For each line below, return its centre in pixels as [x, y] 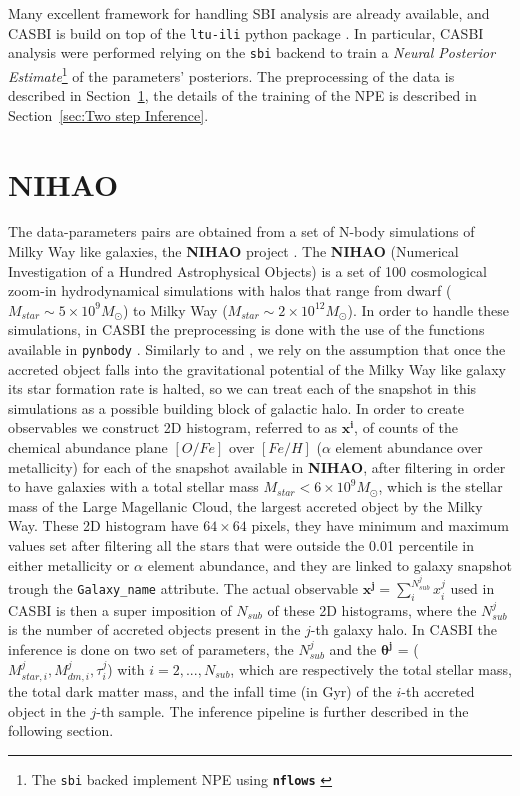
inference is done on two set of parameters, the [151, 649]
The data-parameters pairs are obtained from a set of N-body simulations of [241, 231]
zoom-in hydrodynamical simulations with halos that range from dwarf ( [230, 290]
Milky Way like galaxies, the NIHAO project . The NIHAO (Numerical [233, 251]
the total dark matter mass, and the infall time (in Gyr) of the [200, 691]
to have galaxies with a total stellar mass [133, 486]
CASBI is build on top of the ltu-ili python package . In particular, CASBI [246, 32]
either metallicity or [69, 564]
